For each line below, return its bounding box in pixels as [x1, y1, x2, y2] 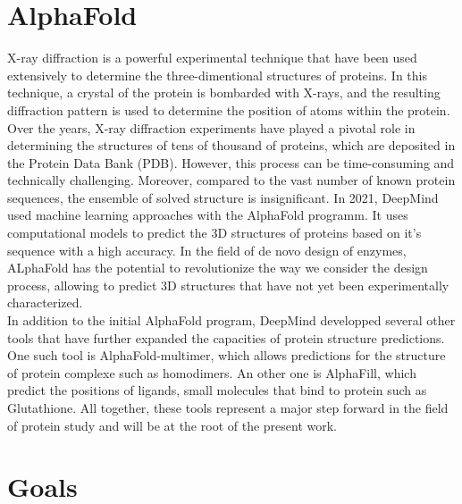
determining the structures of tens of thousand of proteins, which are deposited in [7, 136, 456, 155]
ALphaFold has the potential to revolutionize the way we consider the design [7, 258, 428, 277]
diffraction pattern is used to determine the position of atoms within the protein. [7, 100, 450, 119]
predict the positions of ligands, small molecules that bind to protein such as [7, 381, 427, 399]
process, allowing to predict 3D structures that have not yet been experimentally [7, 275, 449, 294]
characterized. [7, 293, 83, 312]
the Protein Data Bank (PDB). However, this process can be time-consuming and [7, 153, 455, 172]
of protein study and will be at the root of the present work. [7, 416, 337, 434]
